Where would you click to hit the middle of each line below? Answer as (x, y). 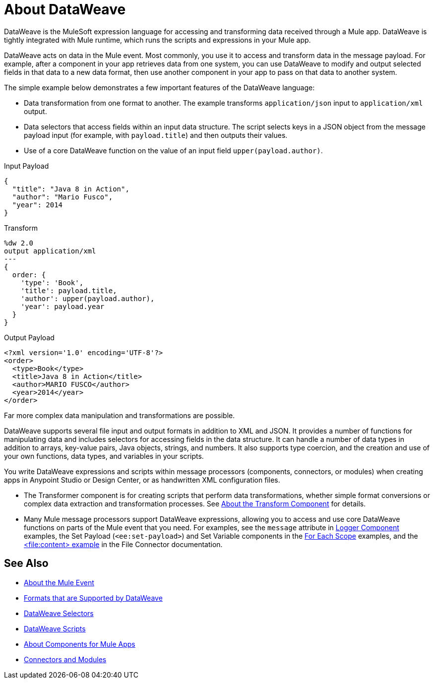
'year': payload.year (62, 306)
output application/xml (50, 251)
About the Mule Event (59, 582)
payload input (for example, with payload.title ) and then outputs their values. (156, 135)
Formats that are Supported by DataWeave (93, 598)
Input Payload (27, 166)
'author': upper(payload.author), (88, 298)
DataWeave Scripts (55, 628)
